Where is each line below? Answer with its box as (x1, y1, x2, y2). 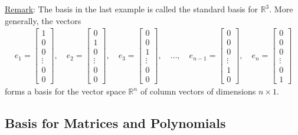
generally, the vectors (5, 14, 81, 26)
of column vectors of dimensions (140, 85, 256, 97)
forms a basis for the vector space (5, 85, 126, 97)
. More (269, 3, 293, 15)
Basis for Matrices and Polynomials (5, 114, 226, 132)
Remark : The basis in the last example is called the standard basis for (5, 3, 258, 15)
